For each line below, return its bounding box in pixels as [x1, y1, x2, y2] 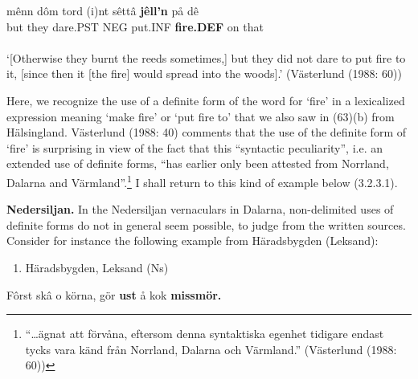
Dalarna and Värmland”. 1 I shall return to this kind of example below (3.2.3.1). [6, 171, 398, 190]
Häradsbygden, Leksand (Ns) [25, 259, 169, 275]
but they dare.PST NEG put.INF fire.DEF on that [6, 18, 264, 35]
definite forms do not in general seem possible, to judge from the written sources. [6, 216, 406, 233]
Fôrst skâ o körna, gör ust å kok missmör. [6, 286, 222, 303]
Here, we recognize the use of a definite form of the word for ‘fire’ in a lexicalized [6, 92, 405, 108]
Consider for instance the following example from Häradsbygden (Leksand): [6, 232, 379, 249]
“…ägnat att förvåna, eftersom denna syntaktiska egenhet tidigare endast [25, 325, 384, 342]
